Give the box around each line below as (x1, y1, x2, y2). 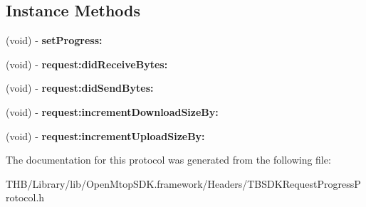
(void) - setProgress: (6, 33, 103, 48)
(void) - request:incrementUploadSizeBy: (6, 128, 205, 143)
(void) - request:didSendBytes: (6, 80, 154, 95)
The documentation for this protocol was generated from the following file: (6, 152, 331, 167)
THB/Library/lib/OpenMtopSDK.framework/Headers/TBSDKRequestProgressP (6, 176, 361, 191)
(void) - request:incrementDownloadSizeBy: (6, 104, 219, 119)
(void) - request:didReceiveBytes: (6, 56, 168, 71)
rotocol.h (6, 190, 45, 205)
